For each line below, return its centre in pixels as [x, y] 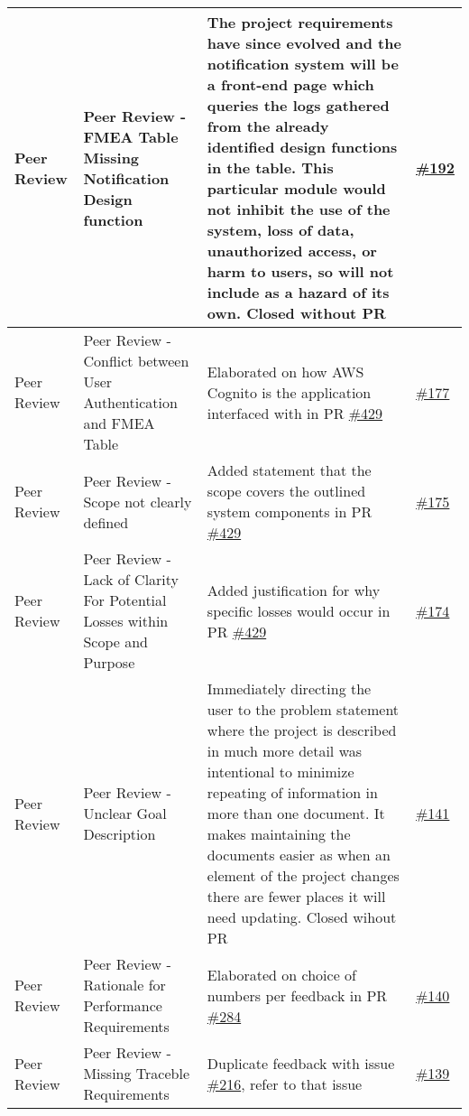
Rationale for [124, 985]
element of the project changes [303, 875]
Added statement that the [289, 470]
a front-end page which [290, 84]
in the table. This [270, 167]
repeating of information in [292, 792]
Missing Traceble [136, 1073]
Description [120, 834]
